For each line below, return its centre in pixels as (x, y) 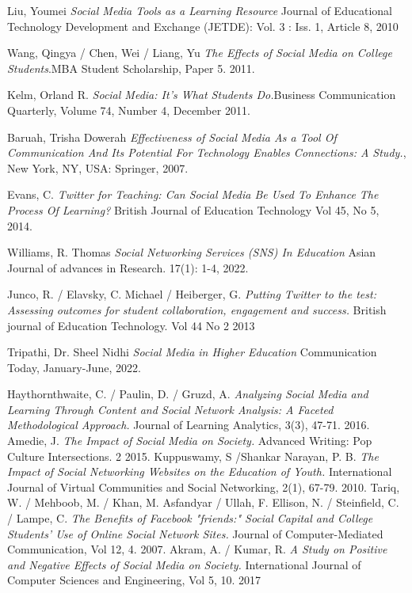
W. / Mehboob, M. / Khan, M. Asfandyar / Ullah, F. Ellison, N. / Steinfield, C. (203, 502)
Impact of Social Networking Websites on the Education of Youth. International (200, 471)
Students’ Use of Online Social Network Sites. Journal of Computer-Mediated (195, 533)
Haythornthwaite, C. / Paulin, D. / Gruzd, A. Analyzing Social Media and (188, 394)
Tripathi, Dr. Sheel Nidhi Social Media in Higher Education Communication (192, 352)
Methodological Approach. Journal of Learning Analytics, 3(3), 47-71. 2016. (189, 425)
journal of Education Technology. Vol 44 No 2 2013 (131, 325)
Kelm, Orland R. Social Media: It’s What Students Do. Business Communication (202, 95)
